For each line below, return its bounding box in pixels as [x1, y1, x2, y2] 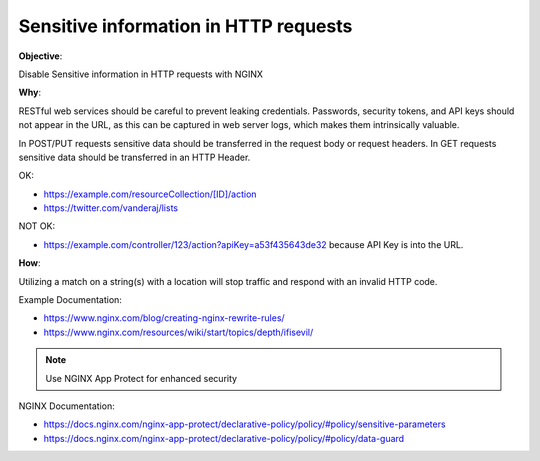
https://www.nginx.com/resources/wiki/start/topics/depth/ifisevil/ [43, 326, 314, 338]
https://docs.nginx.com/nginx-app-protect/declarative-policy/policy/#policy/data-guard [43, 432, 405, 444]
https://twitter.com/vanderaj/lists [43, 202, 179, 214]
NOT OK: [18, 220, 55, 232]
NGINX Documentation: [18, 400, 115, 412]
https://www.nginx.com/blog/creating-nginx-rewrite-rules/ [43, 312, 285, 324]
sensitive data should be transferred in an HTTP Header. [18, 151, 251, 163]
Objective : [18, 50, 63, 62]
